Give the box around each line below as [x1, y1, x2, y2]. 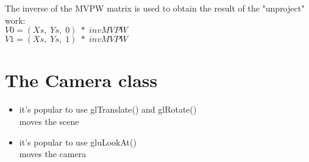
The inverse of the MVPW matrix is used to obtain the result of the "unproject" [5, 2, 305, 14]
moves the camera [19, 147, 87, 160]
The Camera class [5, 68, 158, 93]
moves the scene [19, 114, 79, 127]
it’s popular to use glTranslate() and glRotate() [19, 103, 197, 116]
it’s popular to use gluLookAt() [19, 135, 137, 148]
